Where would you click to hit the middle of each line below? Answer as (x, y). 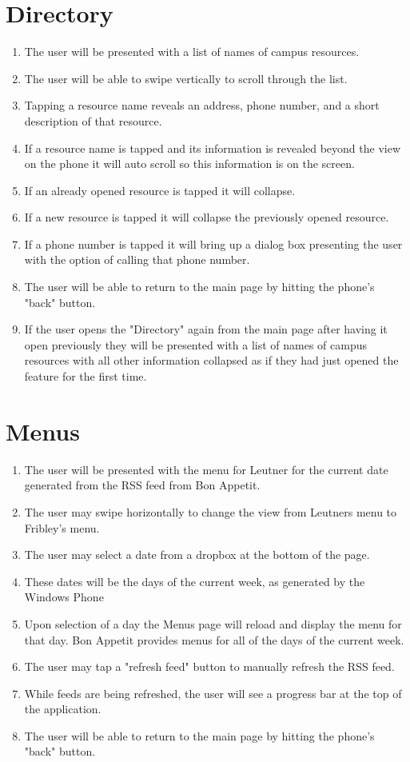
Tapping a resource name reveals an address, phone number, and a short (202, 105)
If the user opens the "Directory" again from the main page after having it (206, 329)
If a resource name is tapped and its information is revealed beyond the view (213, 148)
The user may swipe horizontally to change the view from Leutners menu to (211, 511)
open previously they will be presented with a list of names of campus (196, 344)
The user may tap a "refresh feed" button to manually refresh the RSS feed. (209, 666)
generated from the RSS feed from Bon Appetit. (142, 485)
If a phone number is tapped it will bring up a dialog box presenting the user (213, 243)
